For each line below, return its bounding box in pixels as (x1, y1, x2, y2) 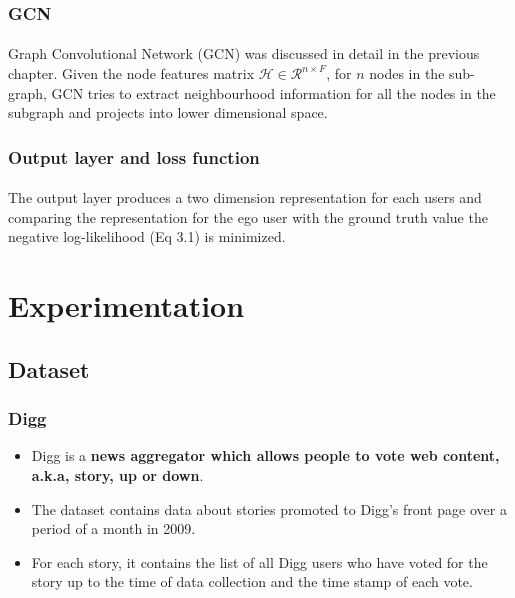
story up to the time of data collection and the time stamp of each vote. (31, 571, 473, 592)
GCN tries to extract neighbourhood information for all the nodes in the (51, 82, 496, 103)
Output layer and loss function (8, 144, 260, 169)
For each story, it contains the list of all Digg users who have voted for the (31, 551, 488, 572)
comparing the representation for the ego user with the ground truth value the (8, 206, 488, 227)
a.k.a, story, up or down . (31, 465, 204, 485)
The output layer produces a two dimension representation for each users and (8, 187, 482, 208)
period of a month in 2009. (31, 518, 196, 539)
